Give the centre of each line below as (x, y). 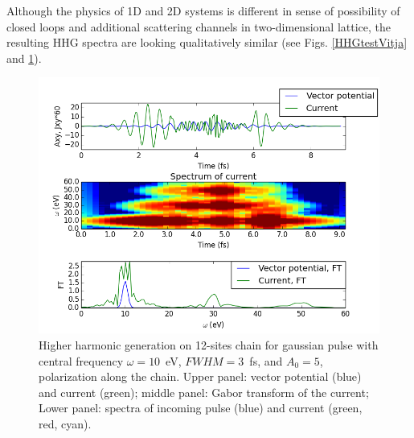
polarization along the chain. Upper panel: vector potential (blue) (200, 376)
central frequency (81, 360)
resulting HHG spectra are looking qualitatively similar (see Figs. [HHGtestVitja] (207, 42)
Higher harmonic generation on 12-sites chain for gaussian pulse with (209, 344)
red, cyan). (65, 423)
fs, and (266, 360)
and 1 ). (24, 58)
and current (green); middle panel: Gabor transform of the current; (204, 392)
